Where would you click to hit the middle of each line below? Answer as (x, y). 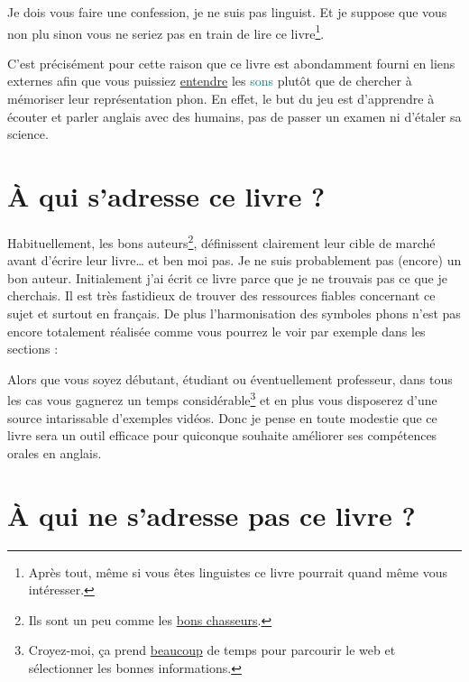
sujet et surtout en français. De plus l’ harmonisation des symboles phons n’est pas (234, 313)
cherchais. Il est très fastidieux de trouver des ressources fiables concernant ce (221, 295)
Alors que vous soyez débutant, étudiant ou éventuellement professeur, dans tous (230, 378)
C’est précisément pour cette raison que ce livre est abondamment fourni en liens (231, 63)
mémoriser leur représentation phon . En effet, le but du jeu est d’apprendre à (221, 99)
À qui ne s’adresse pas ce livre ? (212, 515)
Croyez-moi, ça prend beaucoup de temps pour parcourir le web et (212, 650)
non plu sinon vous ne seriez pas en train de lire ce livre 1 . (166, 32)
